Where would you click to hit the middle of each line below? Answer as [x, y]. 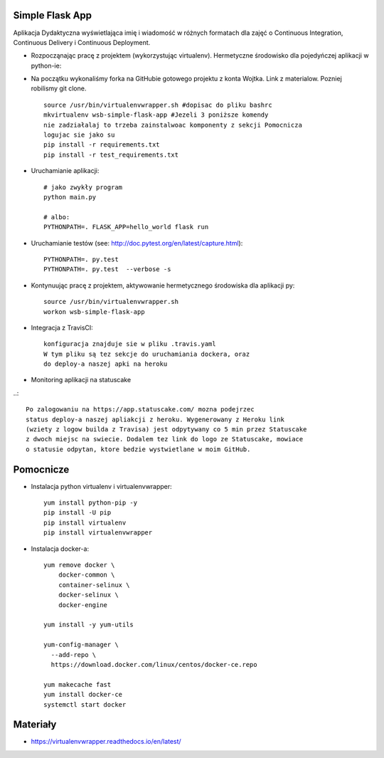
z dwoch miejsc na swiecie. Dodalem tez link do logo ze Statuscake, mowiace [165, 439]
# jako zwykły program [83, 187]
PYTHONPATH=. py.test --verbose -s [107, 269]
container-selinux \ [94, 585]
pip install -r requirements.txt [102, 145]
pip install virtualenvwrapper [98, 533]
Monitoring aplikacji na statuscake [81, 380]
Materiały [35, 725]
